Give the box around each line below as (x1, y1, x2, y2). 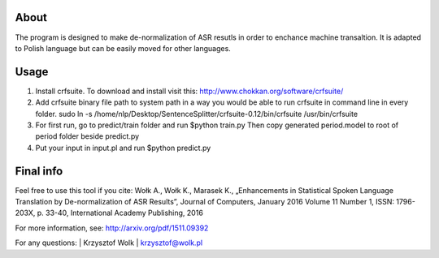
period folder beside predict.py (35, 131, 140, 141)
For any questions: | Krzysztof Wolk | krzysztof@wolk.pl (15, 238, 203, 247)
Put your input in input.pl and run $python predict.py (35, 143, 211, 153)
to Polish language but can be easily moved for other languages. (15, 43, 231, 53)
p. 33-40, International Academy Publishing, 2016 (37, 208, 203, 218)
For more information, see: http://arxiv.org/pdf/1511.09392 (15, 223, 209, 233)
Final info (15, 164, 63, 178)
